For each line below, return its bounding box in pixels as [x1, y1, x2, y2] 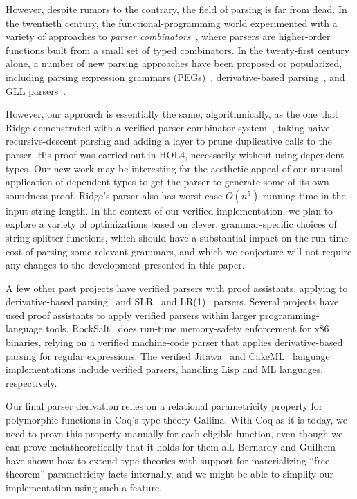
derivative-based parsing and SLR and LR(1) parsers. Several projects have [6, 294, 339, 309]
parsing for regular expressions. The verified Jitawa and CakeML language [6, 348, 330, 363]
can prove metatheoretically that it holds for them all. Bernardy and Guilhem [6, 439, 336, 454]
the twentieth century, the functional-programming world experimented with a [6, 15, 338, 30]
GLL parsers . [6, 83, 66, 98]
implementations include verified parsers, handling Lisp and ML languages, [6, 362, 324, 376]
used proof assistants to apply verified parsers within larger [6, 307, 257, 322]
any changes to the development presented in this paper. [6, 257, 245, 272]
